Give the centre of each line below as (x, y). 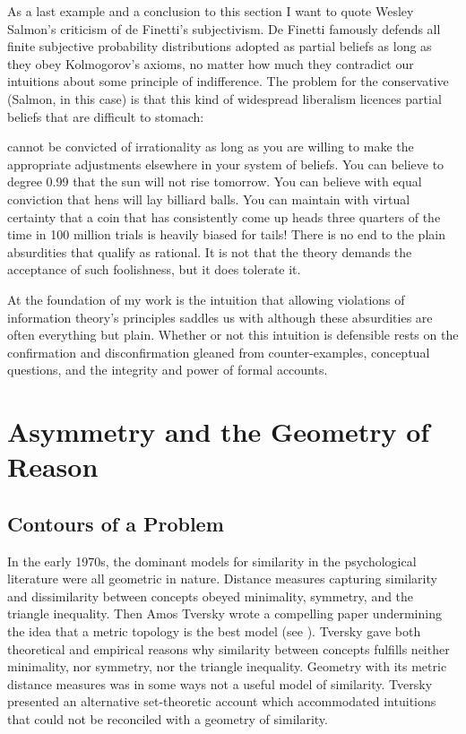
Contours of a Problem (116, 523)
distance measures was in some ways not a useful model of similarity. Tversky (220, 683)
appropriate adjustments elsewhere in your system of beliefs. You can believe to (226, 164)
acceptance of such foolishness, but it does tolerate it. (154, 269)
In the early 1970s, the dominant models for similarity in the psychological (212, 561)
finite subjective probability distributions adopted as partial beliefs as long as (220, 46)
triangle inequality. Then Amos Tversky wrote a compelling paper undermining (224, 613)
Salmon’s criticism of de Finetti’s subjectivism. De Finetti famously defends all (224, 28)
